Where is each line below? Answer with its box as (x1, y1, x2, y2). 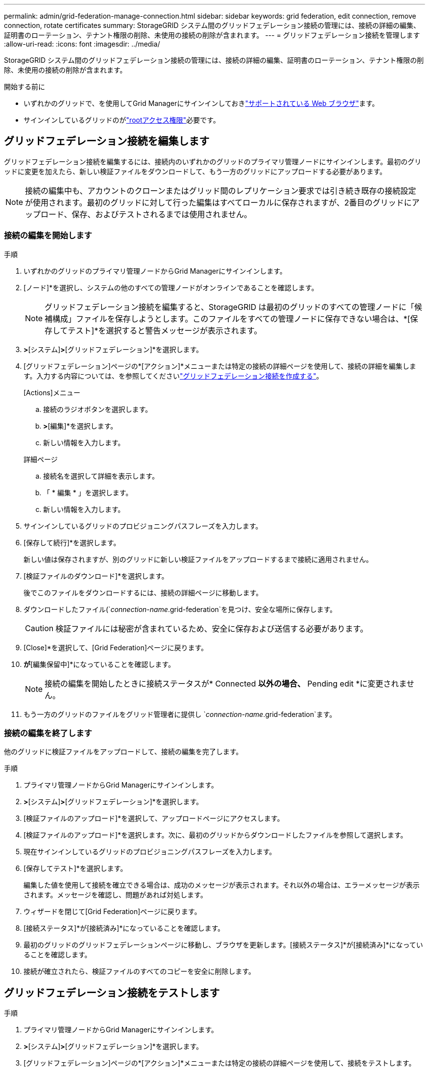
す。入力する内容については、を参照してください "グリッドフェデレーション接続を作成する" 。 (24, 371, 323, 380)
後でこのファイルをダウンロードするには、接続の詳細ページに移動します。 (24, 588, 263, 597)
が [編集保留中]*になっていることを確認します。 (24, 660, 175, 668)
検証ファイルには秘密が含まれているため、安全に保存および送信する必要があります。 (55, 623, 368, 634)
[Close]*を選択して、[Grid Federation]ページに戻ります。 (24, 643, 208, 652)
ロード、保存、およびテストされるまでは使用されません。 (41, 209, 252, 219)
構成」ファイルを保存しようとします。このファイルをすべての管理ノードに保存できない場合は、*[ (52, 313, 410, 324)
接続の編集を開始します (4, 230, 92, 241)
